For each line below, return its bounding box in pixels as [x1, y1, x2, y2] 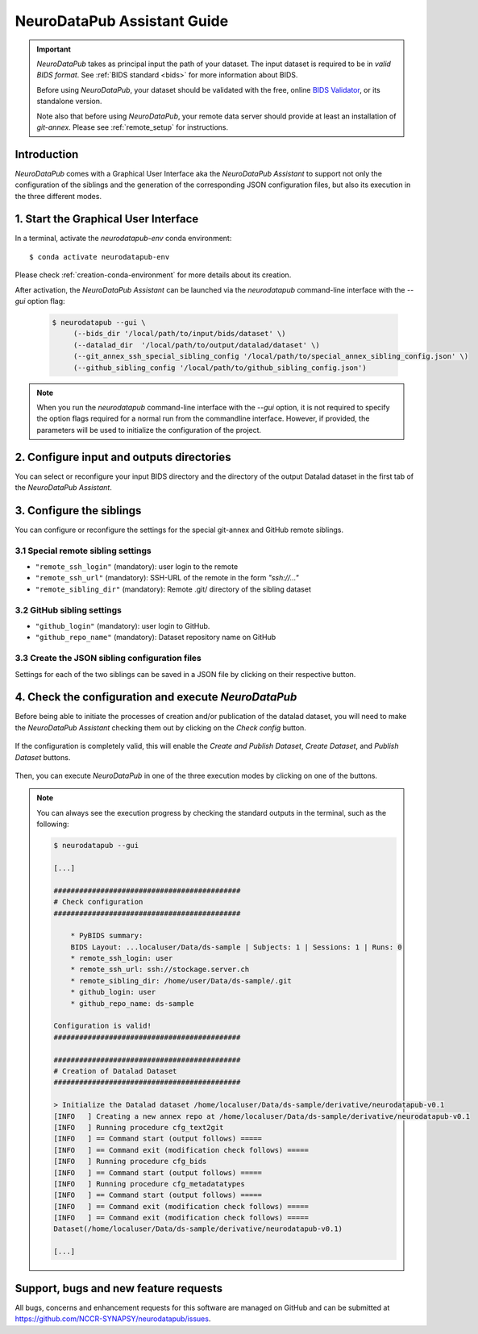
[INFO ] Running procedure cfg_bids [53, 1157, 207, 1166]
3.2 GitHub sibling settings [15, 605, 123, 616]
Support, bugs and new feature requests [15, 1282, 223, 1295]
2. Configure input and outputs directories [15, 450, 231, 463]
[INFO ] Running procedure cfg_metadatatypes [53, 1179, 245, 1188]
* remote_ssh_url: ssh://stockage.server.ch [70, 965, 250, 975]
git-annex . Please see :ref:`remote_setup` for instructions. [36, 122, 229, 132]
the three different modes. [15, 191, 102, 201]
